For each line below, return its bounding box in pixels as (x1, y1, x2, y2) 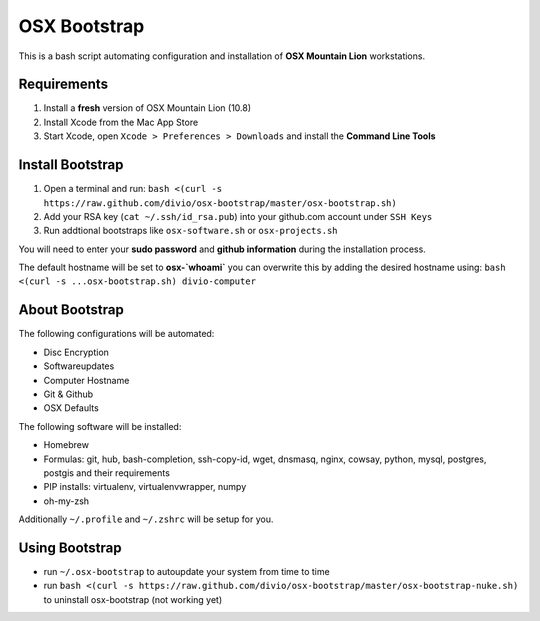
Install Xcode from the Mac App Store (43, 116, 199, 128)
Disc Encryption (43, 346, 110, 358)
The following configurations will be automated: (18, 328, 215, 340)
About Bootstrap (18, 301, 124, 319)
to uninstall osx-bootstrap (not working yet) (43, 593, 223, 605)
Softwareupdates (43, 360, 115, 372)
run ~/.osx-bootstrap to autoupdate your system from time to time (43, 565, 330, 577)
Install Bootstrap (18, 156, 124, 174)
